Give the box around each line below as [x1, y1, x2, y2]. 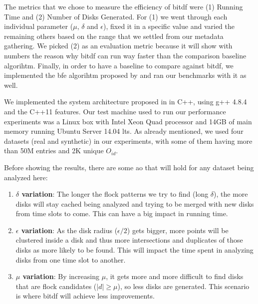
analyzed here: [4, 172, 48, 182]
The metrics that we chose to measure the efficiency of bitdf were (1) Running [4, 1, 243, 11]
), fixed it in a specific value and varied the [103, 21, 235, 31]
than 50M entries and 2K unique [4, 145, 104, 156]
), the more [214, 189, 248, 199]
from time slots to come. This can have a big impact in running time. [15, 208, 228, 219]
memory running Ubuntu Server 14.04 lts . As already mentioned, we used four [4, 126, 244, 136]
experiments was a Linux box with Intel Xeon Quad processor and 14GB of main [4, 116, 252, 126]
